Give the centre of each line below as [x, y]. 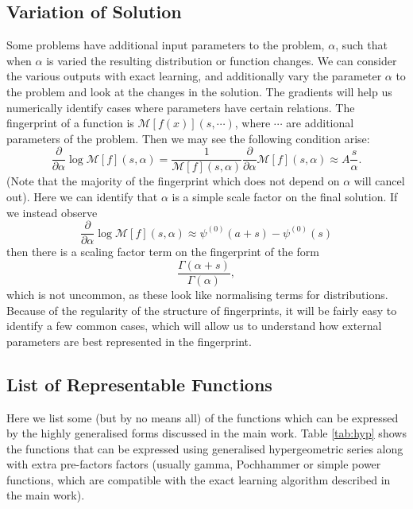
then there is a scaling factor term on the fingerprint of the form [163, 252]
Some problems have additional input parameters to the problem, [166, 45]
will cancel [379, 181]
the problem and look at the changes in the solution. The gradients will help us [199, 91]
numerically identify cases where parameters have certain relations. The [181, 107]
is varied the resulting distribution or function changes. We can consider [222, 60]
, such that [361, 45]
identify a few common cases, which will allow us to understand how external [194, 326]
